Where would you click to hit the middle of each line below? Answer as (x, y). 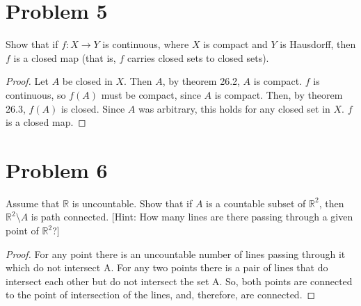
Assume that (33, 203)
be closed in (87, 81)
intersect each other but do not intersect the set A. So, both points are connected (179, 281)
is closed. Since (93, 108)
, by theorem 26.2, (201, 81)
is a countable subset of (256, 203)
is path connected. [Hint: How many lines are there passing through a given (192, 217)
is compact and (235, 44)
